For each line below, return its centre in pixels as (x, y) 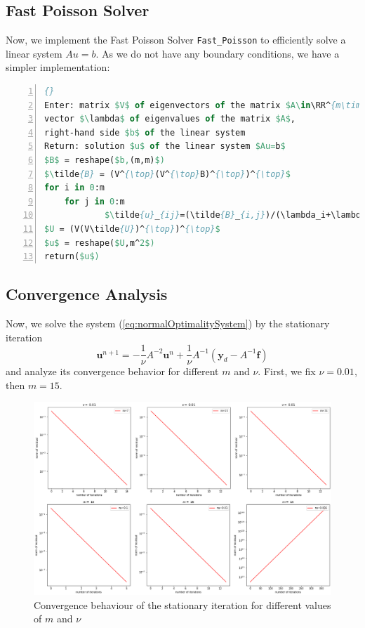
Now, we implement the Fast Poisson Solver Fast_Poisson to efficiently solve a (176, 40)
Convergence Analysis (87, 294)
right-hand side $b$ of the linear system (145, 132)
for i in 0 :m (74, 188)
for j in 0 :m (94, 201)
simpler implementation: (58, 67)
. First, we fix (287, 371)
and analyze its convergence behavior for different (112, 371)
